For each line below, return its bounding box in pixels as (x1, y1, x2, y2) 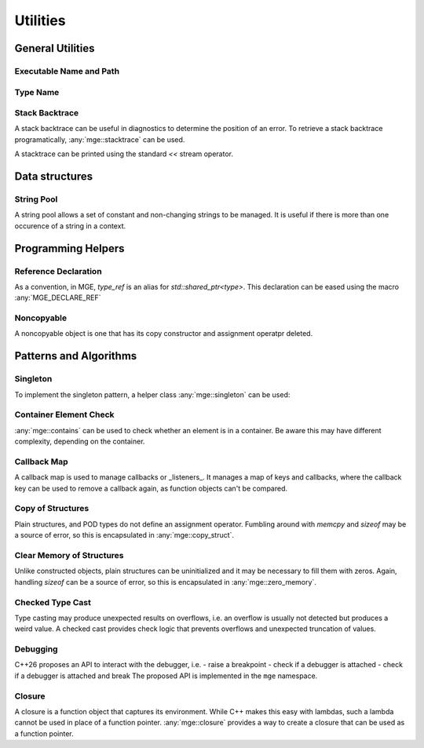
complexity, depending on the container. (14, 436, 145, 447)
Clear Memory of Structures (14, 549, 125, 560)
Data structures (14, 170, 93, 184)
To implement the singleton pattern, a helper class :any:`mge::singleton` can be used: (14, 389, 291, 400)
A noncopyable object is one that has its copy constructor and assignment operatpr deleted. (14, 329, 313, 338)
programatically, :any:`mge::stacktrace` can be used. (14, 134, 185, 144)
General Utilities (14, 42, 95, 55)
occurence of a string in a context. (14, 221, 126, 231)
